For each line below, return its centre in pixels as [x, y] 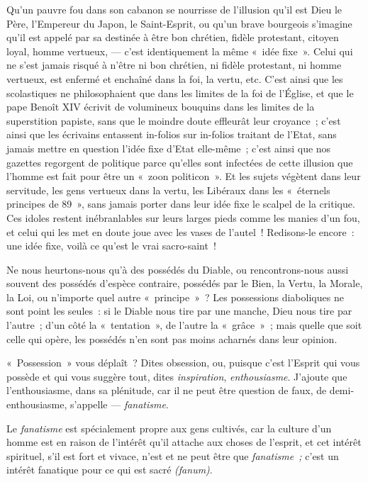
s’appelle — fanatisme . [119, 404]
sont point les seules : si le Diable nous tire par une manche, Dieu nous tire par [179, 311]
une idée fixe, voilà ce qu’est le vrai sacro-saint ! [111, 246]
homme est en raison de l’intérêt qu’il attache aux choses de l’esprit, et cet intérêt [184, 442]
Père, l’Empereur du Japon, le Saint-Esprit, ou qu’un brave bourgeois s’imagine [179, 23]
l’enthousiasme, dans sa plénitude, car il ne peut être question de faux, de [167, 390]
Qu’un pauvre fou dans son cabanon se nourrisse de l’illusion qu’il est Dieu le [174, 9]
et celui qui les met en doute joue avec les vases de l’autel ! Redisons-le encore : [180, 231]
